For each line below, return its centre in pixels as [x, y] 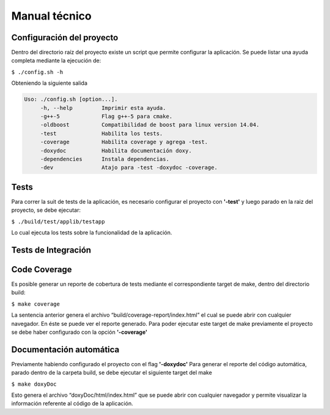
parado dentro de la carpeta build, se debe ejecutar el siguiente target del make [112, 373]
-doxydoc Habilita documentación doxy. [116, 150]
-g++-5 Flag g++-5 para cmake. [106, 116]
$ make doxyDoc [34, 384]
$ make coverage [36, 304]
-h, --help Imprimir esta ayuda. [103, 108]
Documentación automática [65, 349]
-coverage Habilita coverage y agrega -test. [124, 142]
